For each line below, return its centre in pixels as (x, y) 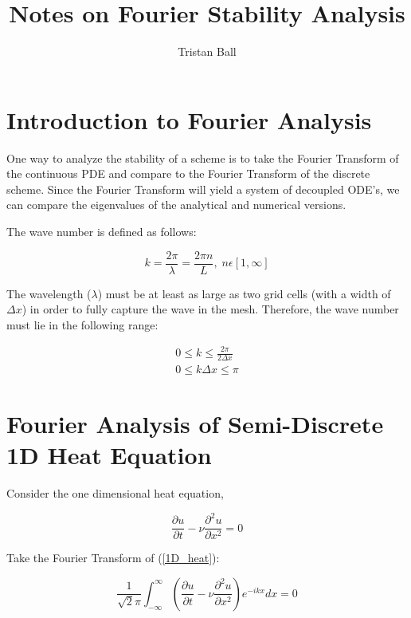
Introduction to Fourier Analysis (189, 119)
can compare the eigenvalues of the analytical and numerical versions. (176, 205)
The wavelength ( (49, 293)
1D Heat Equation (109, 455)
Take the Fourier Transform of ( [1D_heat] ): (113, 558)
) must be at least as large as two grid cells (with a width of (244, 293)
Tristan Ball (207, 51)
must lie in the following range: (82, 324)
